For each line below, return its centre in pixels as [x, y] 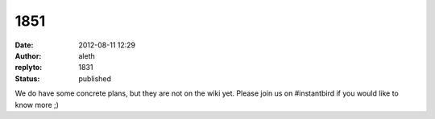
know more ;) [37, 105]
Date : [24, 45]
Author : [28, 55]
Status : [27, 78]
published [95, 78]
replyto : [29, 68]
